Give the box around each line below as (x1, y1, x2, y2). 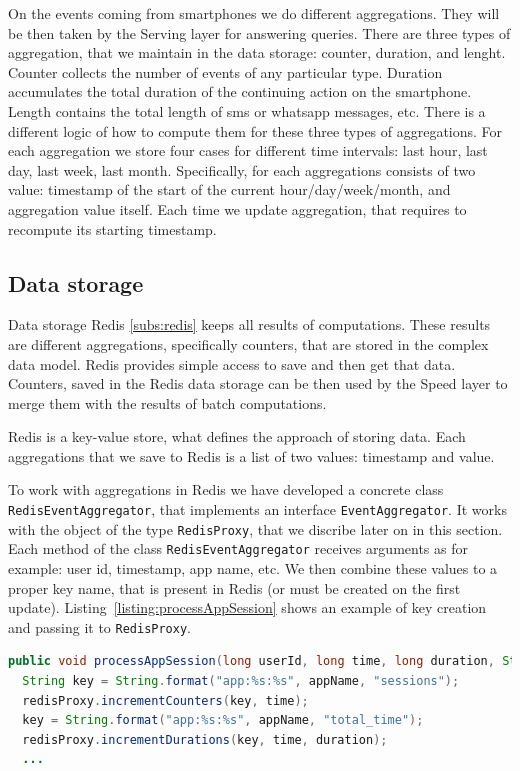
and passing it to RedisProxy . (8, 616, 191, 637)
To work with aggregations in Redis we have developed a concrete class (8, 479, 444, 500)
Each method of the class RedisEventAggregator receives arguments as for (8, 538, 468, 559)
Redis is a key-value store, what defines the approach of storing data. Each (8, 426, 466, 447)
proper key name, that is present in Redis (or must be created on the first (8, 577, 461, 598)
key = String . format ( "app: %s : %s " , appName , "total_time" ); (22, 713, 424, 728)
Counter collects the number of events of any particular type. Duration (8, 61, 443, 82)
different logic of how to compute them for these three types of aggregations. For (8, 120, 503, 141)
